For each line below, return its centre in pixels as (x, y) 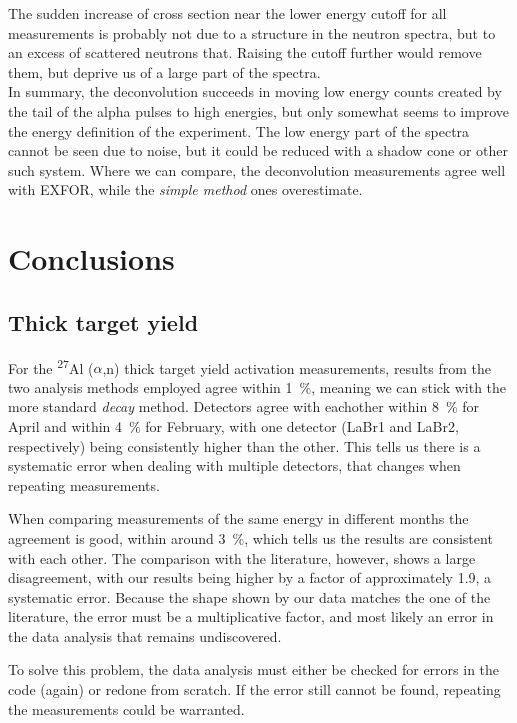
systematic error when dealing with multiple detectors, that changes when (234, 465)
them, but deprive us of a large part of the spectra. (164, 71)
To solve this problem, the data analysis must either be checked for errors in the (254, 669)
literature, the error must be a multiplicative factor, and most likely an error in (251, 616)
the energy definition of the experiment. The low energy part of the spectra (239, 130)
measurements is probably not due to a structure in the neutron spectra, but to (252, 32)
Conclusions (91, 258)
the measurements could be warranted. (126, 708)
